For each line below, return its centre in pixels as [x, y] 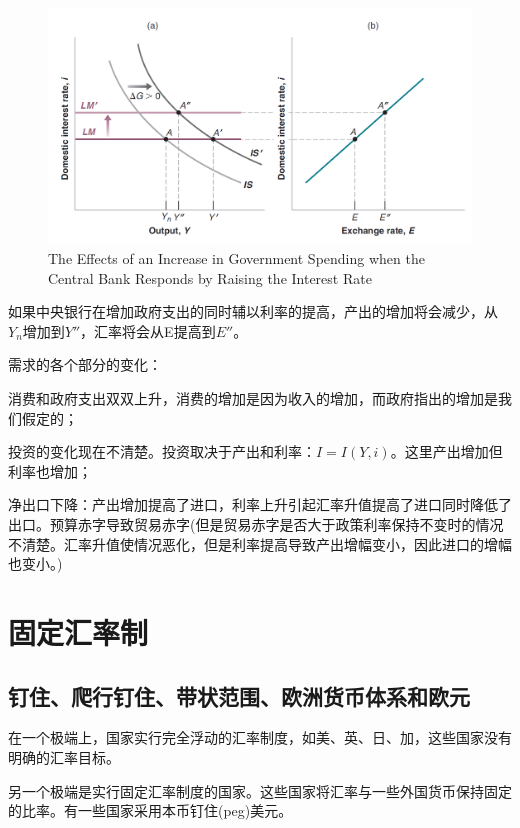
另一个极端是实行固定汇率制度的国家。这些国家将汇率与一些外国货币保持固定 [260, 790]
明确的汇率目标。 [64, 756]
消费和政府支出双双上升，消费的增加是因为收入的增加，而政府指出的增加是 [253, 397]
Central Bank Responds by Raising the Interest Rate [210, 277]
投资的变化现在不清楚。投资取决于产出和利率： [162, 451]
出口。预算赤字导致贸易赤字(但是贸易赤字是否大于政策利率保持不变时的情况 [256, 523]
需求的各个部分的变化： [85, 364]
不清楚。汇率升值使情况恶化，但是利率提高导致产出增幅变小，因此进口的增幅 [260, 543]
